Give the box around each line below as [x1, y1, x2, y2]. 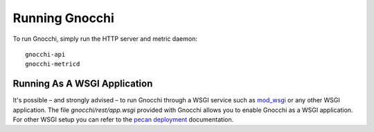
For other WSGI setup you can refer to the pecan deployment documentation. [12, 115, 234, 124]
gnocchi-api [25, 50, 66, 58]
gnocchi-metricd [25, 60, 80, 68]
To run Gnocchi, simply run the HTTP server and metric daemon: [12, 35, 197, 43]
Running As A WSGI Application [12, 78, 153, 90]
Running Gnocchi [12, 10, 114, 26]
